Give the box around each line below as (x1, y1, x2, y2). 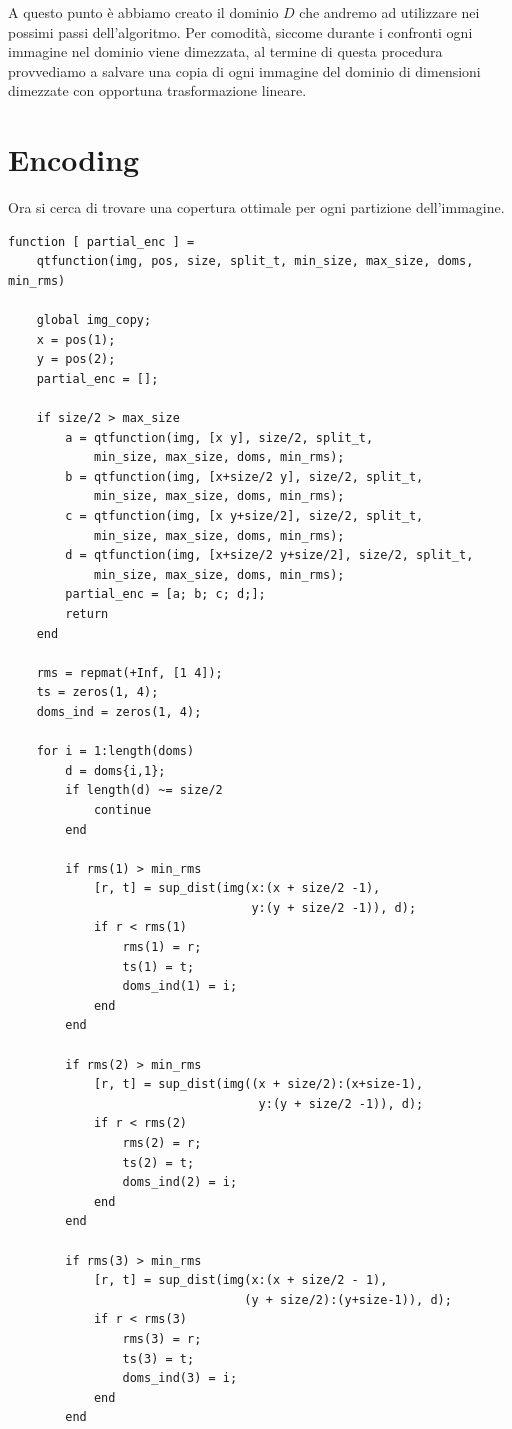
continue (93, 802, 152, 817)
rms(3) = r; (122, 1331, 202, 1346)
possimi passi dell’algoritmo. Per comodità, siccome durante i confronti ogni (8, 21, 473, 42)
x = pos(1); (36, 332, 116, 347)
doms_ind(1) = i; (122, 979, 238, 994)
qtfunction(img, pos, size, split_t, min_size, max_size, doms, (36, 254, 474, 269)
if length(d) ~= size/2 (65, 783, 223, 798)
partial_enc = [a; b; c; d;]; (65, 587, 266, 602)
